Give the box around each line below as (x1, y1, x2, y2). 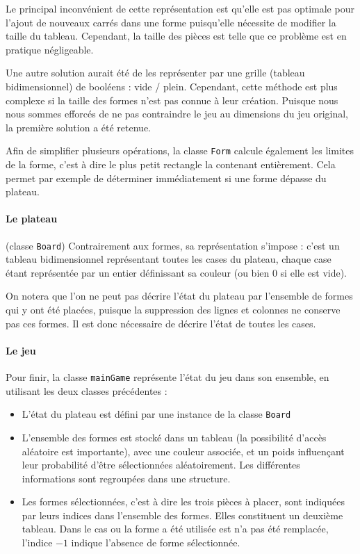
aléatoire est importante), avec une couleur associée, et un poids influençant (22, 443, 345, 458)
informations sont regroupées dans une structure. (22, 471, 231, 485)
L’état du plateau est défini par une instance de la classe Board (22, 407, 291, 421)
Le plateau (6, 211, 58, 226)
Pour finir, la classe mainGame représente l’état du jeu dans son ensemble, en (6, 370, 329, 384)
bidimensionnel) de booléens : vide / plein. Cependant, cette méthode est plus (6, 79, 338, 93)
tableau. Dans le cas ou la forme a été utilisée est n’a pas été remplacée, (22, 521, 329, 536)
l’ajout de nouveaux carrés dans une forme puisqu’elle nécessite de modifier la (6, 15, 336, 29)
